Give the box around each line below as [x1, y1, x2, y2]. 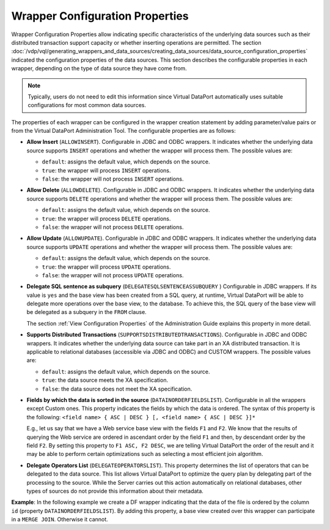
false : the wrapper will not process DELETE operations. [42, 223, 184, 231]
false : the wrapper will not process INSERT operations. [42, 175, 184, 183]
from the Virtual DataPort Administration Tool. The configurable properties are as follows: [11, 127, 236, 135]
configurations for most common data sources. [28, 102, 147, 109]
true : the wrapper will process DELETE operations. [42, 215, 171, 222]
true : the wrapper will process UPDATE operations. [42, 263, 171, 271]
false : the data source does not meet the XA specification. [42, 385, 193, 392]
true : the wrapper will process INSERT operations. [42, 166, 171, 174]
